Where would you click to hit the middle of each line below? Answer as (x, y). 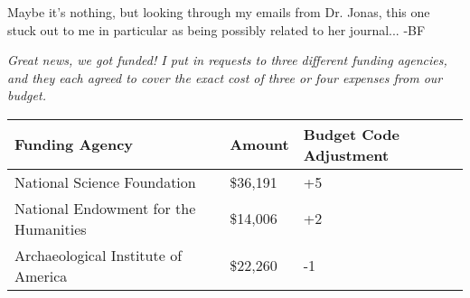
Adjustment (346, 154)
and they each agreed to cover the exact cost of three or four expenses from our (225, 77)
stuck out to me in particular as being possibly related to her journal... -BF (216, 29)
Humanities (51, 228)
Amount (259, 144)
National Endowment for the (105, 208)
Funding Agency (74, 144)
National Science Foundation (105, 182)
